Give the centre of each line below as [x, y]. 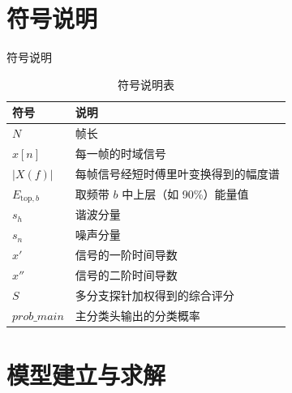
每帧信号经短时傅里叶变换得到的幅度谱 [177, 173]
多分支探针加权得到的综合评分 [155, 295]
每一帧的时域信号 [120, 153]
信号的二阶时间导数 [126, 274]
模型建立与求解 [86, 374]
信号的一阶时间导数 [126, 255]
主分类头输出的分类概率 [137, 315]
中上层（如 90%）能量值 [185, 194]
